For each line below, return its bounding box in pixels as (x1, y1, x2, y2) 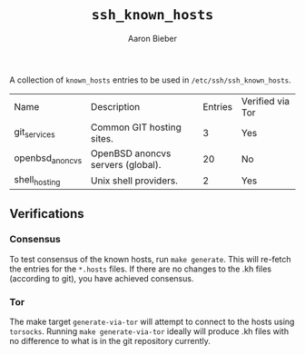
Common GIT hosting (90, 121, 182, 133)
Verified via (241, 94, 290, 107)
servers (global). (90, 158, 162, 171)
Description (90, 100, 141, 113)
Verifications (9, 206, 84, 222)
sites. (90, 132, 113, 144)
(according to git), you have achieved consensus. (9, 272, 194, 283)
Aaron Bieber (128, 33, 177, 44)
